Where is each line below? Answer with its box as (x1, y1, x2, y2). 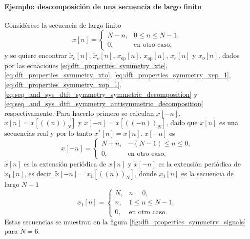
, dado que (166, 117, 198, 128)
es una (219, 117, 238, 128)
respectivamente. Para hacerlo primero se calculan (4, 108, 154, 118)
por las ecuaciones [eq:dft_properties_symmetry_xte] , (4, 60, 168, 70)
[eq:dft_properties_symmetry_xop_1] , (4, 79, 122, 90)
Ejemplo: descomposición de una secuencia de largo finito (4, 1, 202, 11)
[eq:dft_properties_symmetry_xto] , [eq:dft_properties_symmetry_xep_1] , (4, 70, 231, 80)
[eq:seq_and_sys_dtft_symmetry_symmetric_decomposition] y (4, 89, 198, 99)
